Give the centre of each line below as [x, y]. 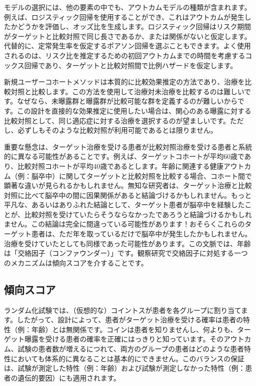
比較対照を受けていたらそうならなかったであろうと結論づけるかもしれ [138, 214]
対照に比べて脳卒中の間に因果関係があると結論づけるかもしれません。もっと [128, 195]
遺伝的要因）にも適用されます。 [69, 377]
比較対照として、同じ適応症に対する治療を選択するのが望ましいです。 [117, 120]
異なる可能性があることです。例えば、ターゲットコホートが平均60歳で [131, 156]
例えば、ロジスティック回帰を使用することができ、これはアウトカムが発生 [124, 17]
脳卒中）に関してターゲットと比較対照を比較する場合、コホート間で [142, 175]
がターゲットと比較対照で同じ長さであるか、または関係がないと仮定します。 [128, 36]
